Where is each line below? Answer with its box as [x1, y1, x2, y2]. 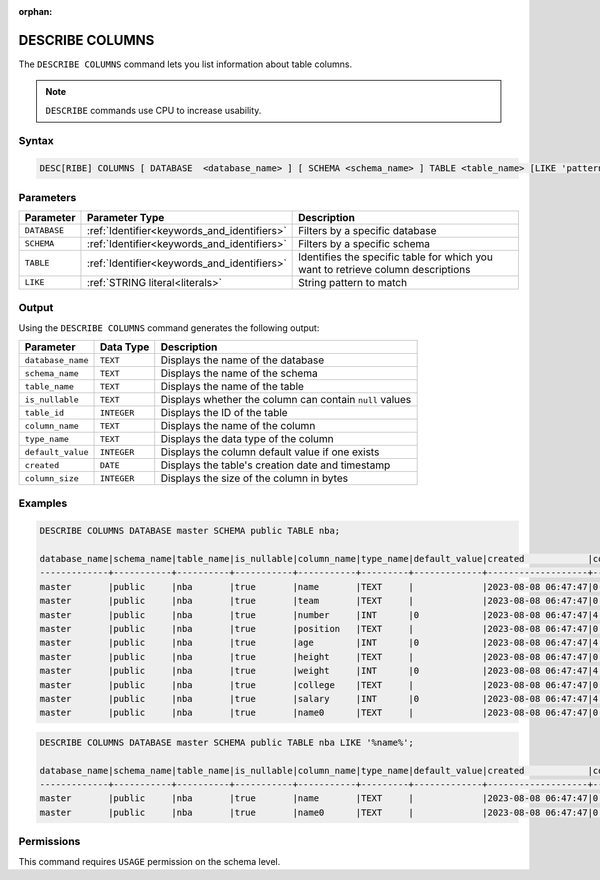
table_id [24, 407, 65, 418]
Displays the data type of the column [160, 432, 334, 446]
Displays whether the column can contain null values [160, 393, 412, 407]
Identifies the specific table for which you [298, 250, 494, 264]
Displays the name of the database [160, 353, 325, 367]
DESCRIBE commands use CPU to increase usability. [45, 104, 262, 116]
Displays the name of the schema [160, 366, 319, 380]
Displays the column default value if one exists [160, 445, 380, 459]
